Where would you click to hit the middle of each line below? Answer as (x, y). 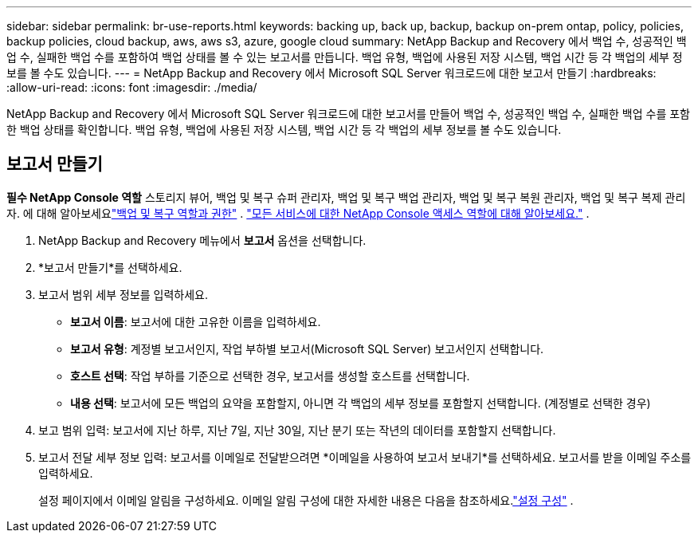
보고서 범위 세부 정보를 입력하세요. (123, 294)
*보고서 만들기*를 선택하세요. (110, 267)
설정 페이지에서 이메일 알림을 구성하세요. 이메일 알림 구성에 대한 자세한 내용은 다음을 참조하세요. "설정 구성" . (306, 500)
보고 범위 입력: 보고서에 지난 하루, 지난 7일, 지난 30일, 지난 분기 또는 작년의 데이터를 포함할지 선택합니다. (297, 430)
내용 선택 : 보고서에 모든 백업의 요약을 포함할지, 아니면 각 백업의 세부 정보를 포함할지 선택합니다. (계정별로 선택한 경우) (361, 403)
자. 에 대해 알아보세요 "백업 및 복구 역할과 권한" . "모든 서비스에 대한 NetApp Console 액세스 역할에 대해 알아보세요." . (298, 213)
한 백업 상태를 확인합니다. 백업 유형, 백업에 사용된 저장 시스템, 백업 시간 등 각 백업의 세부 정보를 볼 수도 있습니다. (284, 130)
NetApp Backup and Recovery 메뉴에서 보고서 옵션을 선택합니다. (202, 240)
